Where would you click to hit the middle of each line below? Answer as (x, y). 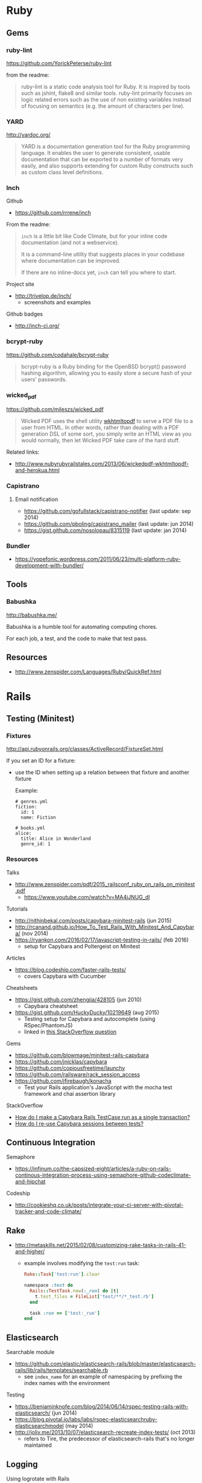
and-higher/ (30, 1252)
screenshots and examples (58, 303)
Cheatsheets (22, 987)
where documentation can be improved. (71, 261)
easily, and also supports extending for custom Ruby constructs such (107, 166)
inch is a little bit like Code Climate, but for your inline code (94, 236)
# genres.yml (31, 802)
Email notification (36, 499)
